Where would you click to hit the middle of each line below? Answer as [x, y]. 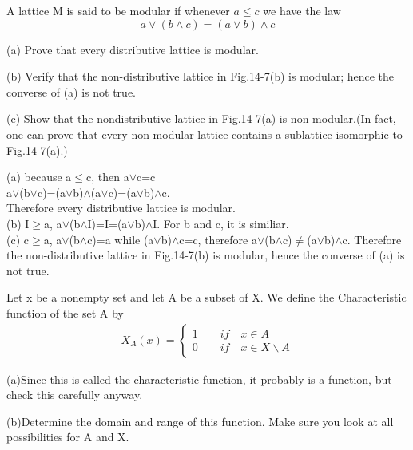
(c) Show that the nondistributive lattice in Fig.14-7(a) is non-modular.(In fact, [201, 118]
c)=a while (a [121, 239]
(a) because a [39, 177]
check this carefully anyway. [75, 395]
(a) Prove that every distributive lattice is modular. [133, 49]
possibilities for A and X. [68, 437]
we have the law [302, 10]
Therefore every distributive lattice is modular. [121, 208]
